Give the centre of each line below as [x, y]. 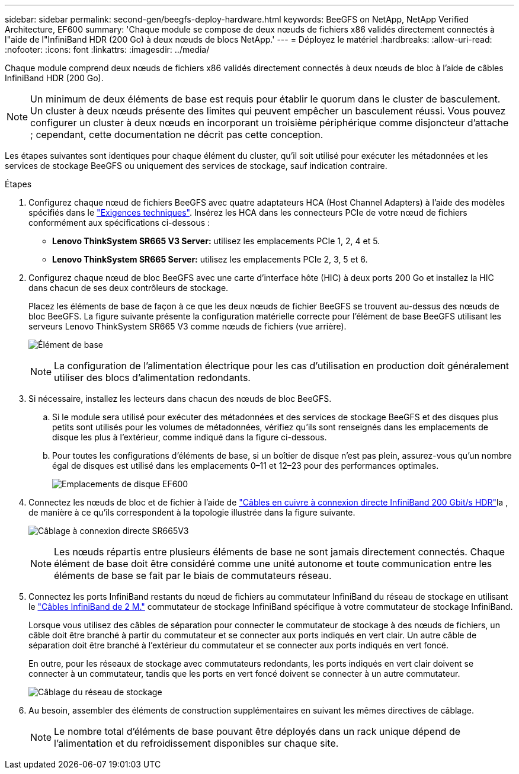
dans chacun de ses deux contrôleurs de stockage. [129, 288]
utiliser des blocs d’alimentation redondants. [152, 378]
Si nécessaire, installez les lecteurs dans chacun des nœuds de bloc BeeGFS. [180, 399]
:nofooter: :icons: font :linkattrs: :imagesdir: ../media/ [107, 49]
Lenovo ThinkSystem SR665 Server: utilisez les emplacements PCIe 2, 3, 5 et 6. [210, 259]
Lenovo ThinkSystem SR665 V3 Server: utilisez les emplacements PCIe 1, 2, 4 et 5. [216, 241]
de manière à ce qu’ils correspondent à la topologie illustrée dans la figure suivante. [192, 512]
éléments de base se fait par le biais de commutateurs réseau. [193, 575]
